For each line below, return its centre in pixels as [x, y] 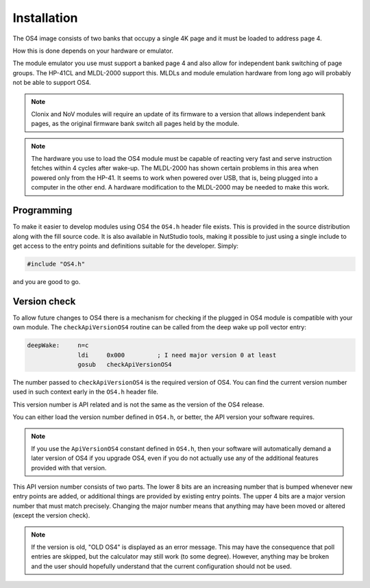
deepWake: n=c [58, 345]
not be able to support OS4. [52, 83]
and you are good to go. [47, 281]
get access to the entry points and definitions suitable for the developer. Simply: [126, 246]
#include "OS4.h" [56, 264]
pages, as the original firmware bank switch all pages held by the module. [135, 124]
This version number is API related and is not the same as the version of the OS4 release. [138, 405]
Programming [42, 210]
